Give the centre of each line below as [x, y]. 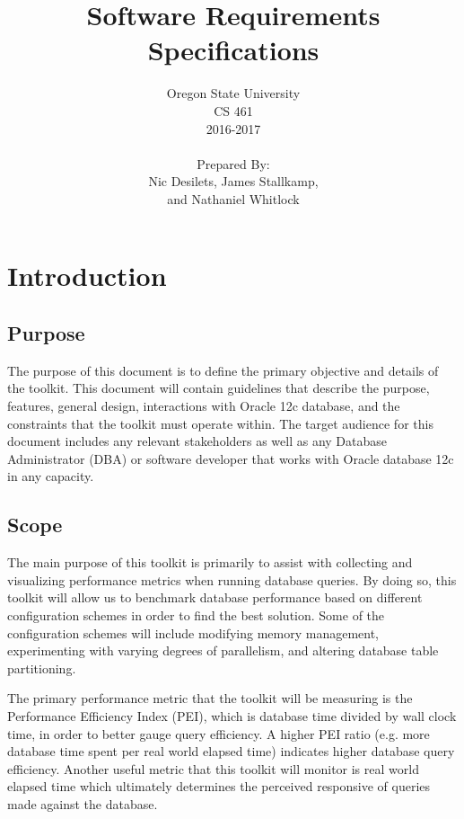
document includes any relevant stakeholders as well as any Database [197, 441]
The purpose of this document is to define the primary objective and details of [223, 370]
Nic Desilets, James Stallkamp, [233, 181]
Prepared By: [233, 163]
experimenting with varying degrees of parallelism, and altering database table [223, 650]
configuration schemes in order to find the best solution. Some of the [196, 615]
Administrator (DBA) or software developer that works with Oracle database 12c [231, 458]
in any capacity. [51, 476]
